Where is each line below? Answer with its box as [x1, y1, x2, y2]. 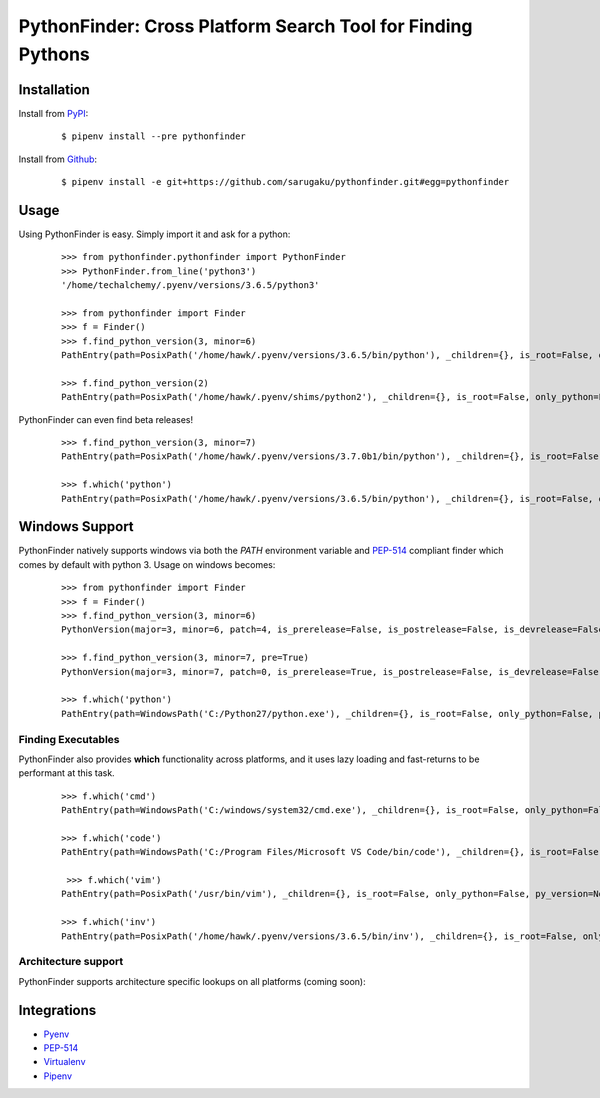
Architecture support [18, 955, 124, 969]
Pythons [18, 43, 90, 65]
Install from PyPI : [18, 107, 89, 119]
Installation [18, 81, 90, 98]
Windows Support [18, 518, 134, 535]
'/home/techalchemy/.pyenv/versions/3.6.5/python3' [61, 280, 320, 291]
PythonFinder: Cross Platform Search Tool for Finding [18, 15, 473, 37]
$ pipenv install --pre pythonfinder [61, 131, 247, 142]
